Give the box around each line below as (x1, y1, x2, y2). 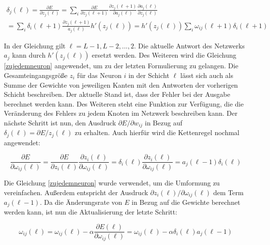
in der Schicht (128, 70, 169, 80)
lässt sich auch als (180, 70, 234, 80)
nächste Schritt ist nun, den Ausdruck (4, 117, 116, 127)
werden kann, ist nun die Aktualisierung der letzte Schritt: (4, 207, 178, 217)
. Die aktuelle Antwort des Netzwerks (134, 40, 245, 50)
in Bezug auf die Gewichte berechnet (132, 197, 240, 207)
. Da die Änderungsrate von (40, 197, 122, 207)
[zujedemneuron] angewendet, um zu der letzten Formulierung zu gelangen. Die (4, 61, 239, 71)
